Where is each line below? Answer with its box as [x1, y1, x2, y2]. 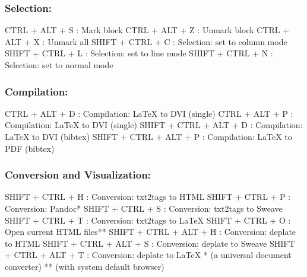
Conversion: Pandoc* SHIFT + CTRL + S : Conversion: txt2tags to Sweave [5, 202, 283, 214]
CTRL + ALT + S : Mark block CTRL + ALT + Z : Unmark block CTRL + [5, 24, 290, 36]
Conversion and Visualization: [5, 167, 151, 182]
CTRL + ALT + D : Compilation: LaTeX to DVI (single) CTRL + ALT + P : [5, 107, 293, 119]
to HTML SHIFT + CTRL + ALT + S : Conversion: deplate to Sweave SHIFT [5, 237, 295, 249]
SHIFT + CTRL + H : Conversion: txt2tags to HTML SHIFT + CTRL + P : [5, 190, 291, 203]
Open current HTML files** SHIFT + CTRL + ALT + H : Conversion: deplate [5, 225, 296, 238]
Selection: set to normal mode [5, 59, 113, 71]
